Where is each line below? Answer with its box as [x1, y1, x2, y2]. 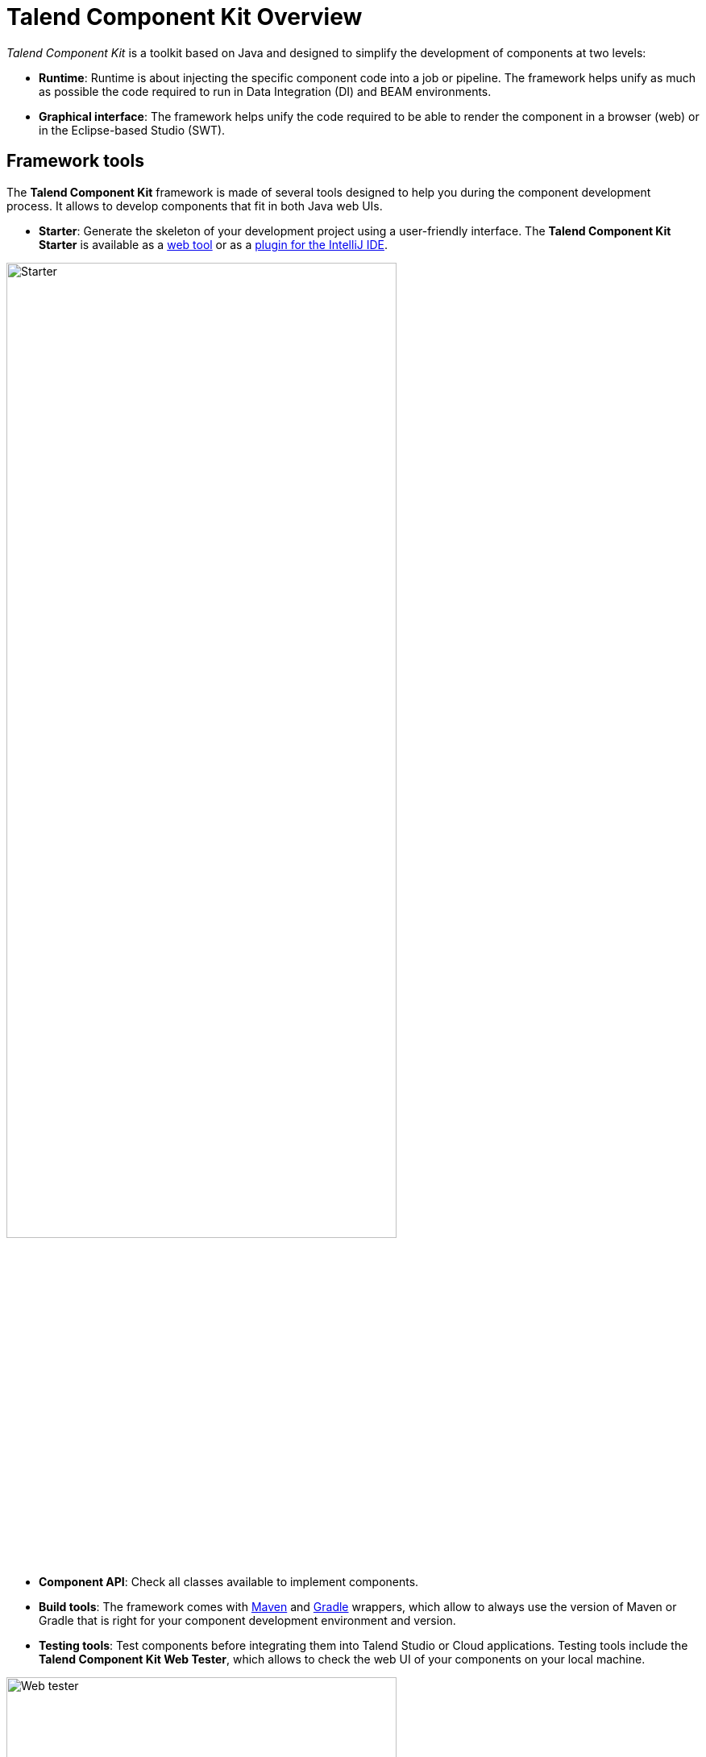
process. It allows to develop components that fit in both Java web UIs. [6, 198, 383, 213]
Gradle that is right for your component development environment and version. [39, 1613, 456, 1627]
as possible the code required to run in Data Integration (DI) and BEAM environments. [39, 84, 492, 98]
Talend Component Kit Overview [6, 3, 363, 31]
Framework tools [6, 151, 144, 172]
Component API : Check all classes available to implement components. [39, 1574, 419, 1589]
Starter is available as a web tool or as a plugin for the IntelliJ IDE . [39, 237, 388, 251]
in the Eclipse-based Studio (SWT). [39, 123, 226, 137]
